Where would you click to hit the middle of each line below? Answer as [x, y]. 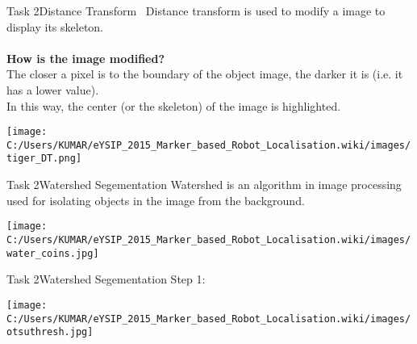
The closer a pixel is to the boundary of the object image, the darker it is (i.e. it [205, 74]
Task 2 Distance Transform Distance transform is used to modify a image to [196, 10]
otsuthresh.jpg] [50, 332]
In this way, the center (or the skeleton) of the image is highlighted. [174, 105]
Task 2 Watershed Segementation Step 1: [106, 279]
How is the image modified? [86, 58]
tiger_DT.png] [44, 159]
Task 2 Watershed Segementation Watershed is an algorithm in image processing [204, 185]
